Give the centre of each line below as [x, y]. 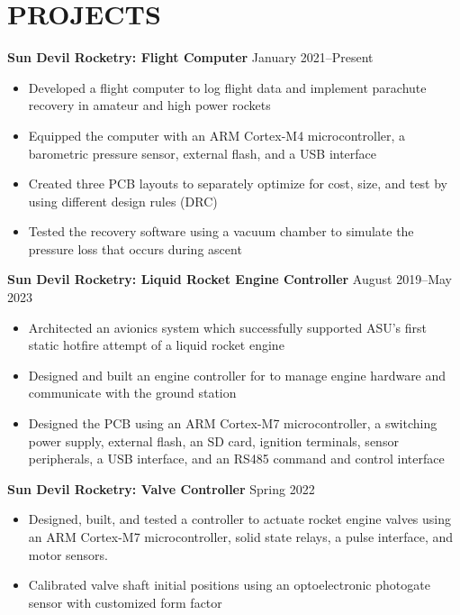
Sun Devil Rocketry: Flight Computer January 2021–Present [190, 57]
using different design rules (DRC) [123, 201]
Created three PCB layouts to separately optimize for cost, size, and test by [238, 184]
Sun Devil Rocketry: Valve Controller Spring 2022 [161, 488]
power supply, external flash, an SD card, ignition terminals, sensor [213, 441]
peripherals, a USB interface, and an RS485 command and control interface [236, 459]
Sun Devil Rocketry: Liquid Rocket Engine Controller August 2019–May [230, 279]
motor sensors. [68, 554]
